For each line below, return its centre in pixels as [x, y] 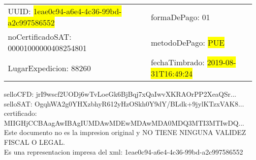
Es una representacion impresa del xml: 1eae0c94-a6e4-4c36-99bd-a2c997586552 [124, 151]
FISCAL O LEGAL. [34, 142]
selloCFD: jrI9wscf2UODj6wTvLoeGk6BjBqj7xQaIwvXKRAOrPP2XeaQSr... [120, 94]
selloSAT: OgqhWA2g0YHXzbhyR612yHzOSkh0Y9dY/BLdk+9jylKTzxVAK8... [124, 103]
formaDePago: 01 [180, 17]
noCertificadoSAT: [40, 37]
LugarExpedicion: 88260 [49, 68]
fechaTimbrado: [178, 62]
